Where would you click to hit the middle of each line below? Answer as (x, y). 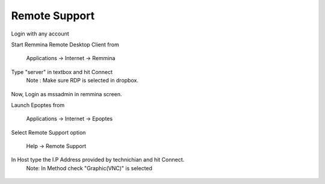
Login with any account (40, 34)
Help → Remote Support (56, 146)
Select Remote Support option (48, 132)
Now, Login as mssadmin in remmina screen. (67, 94)
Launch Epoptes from (38, 105)
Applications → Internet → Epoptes (70, 119)
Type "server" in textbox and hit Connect (62, 72)
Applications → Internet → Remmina (71, 58)
